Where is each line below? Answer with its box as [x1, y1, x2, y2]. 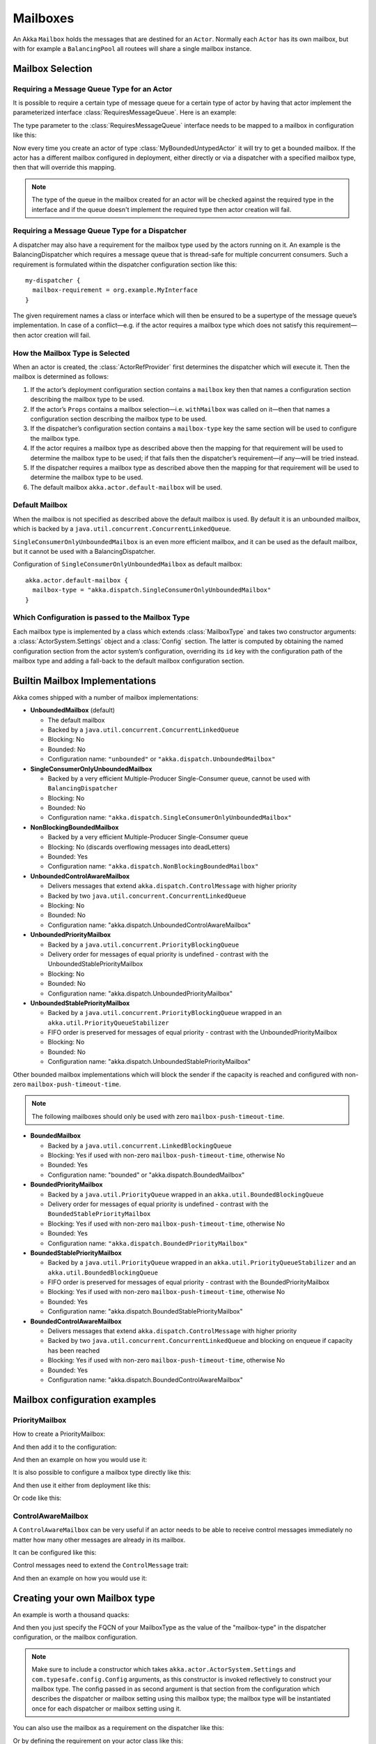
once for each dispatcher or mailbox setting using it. [31, 1704, 182, 1713]
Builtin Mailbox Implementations [13, 675, 157, 686]
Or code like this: [13, 1494, 62, 1503]
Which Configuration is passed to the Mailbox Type [13, 612, 190, 622]
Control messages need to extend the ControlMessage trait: [13, 1561, 189, 1570]
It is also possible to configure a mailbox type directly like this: [13, 1468, 191, 1477]
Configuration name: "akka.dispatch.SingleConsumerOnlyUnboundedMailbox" [47, 813, 292, 822]
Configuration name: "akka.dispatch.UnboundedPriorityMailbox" [47, 989, 233, 998]
